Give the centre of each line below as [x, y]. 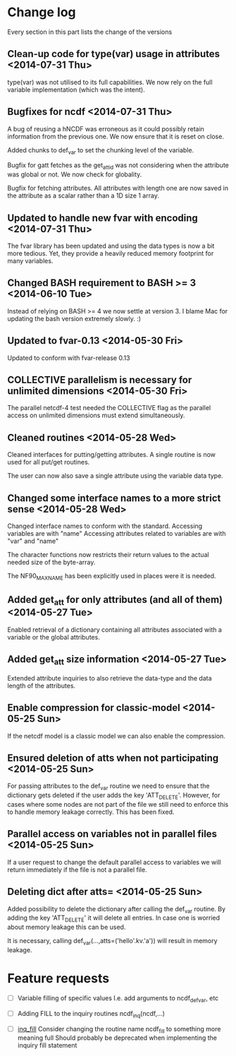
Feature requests [58, 979]
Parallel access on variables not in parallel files [112, 834]
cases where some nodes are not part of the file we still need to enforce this [118, 805]
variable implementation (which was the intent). [76, 90]
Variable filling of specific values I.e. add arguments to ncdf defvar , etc [118, 999]
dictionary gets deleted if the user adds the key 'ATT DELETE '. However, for [114, 796]
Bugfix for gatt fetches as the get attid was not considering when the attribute [118, 166]
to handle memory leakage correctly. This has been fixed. [91, 812]
